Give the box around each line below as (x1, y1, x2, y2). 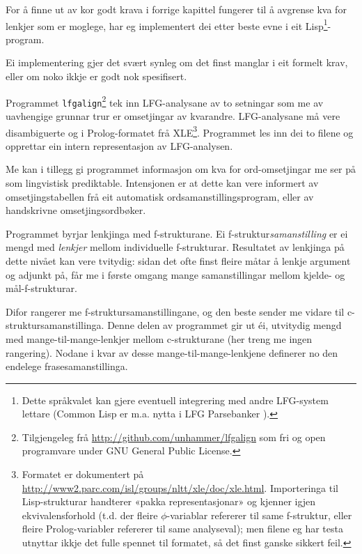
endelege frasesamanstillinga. (6, 359, 128, 374)
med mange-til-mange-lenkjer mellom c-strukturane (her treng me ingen (6, 331, 313, 346)
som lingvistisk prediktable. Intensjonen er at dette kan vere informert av (6, 175, 319, 190)
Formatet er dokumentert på (22, 467, 144, 482)
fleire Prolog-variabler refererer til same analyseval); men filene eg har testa (22, 521, 343, 536)
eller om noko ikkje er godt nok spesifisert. (6, 69, 187, 84)
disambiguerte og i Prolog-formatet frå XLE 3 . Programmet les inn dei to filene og (6, 123, 354, 139)
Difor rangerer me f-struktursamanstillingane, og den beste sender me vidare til (6, 304, 345, 318)
